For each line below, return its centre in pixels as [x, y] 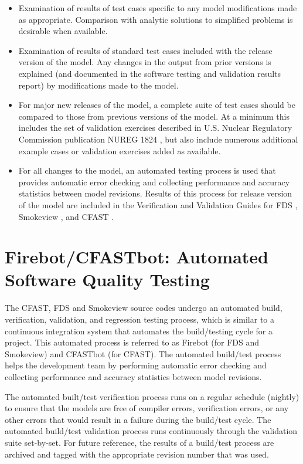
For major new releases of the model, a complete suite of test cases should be [157, 105]
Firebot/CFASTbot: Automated [137, 257]
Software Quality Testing [107, 280]
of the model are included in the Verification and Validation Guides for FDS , [158, 204]
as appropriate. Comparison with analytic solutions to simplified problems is [156, 19]
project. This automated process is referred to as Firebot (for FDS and [132, 342]
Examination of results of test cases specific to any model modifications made [158, 8]
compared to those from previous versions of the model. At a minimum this [154, 116]
